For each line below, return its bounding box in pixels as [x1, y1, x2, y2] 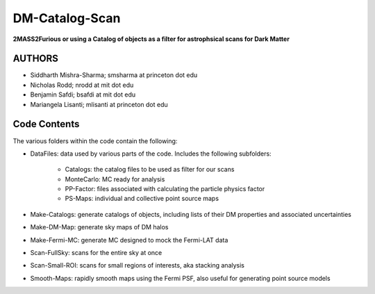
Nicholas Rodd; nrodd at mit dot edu [30, 81, 134, 89]
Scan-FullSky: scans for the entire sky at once [30, 249, 162, 257]
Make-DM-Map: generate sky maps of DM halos [30, 223, 169, 231]
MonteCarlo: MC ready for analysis [65, 174, 165, 183]
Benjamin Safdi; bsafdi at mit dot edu [30, 90, 135, 99]
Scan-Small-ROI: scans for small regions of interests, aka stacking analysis [30, 261, 245, 270]
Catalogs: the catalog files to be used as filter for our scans [65, 165, 235, 174]
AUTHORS [12, 53, 59, 65]
